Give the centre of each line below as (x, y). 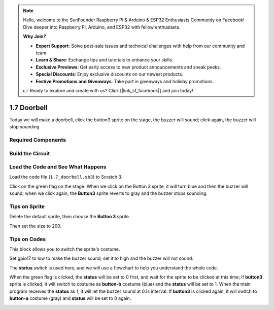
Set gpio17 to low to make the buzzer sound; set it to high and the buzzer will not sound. (101, 258)
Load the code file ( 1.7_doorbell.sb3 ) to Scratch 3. (66, 177)
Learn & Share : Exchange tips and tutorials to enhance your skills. (105, 60)
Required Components (38, 140)
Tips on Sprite (27, 206)
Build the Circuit (30, 153)
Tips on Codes (28, 239)
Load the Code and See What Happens (58, 167)
